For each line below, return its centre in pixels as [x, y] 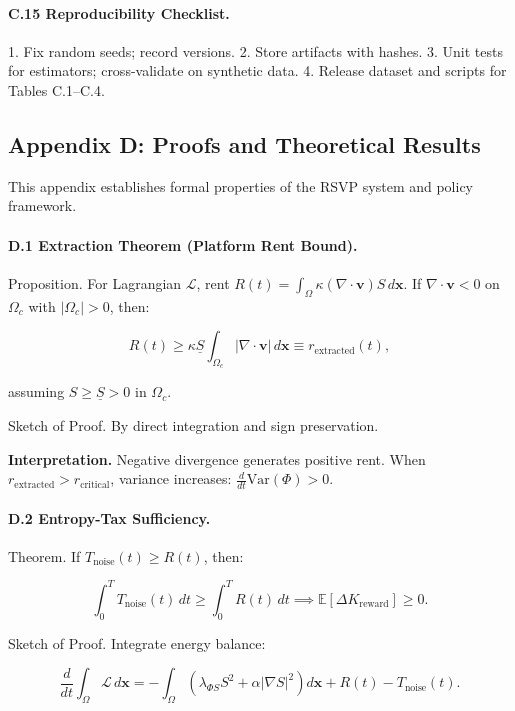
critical [95, 484]
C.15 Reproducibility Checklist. [119, 12]
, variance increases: [171, 478]
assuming [36, 391]
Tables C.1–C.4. [56, 89]
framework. [42, 205]
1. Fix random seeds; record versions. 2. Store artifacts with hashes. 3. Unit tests [255, 50]
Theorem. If [44, 555]
